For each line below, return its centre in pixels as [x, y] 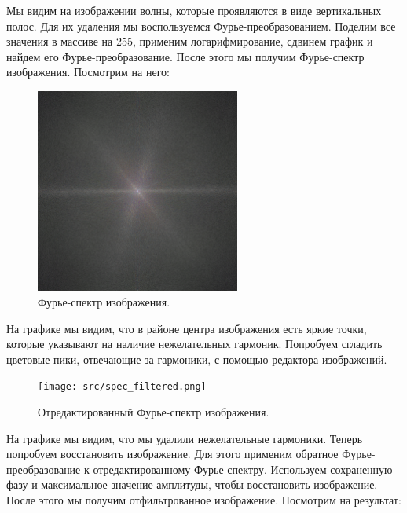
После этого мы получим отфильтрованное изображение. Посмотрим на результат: [204, 499]
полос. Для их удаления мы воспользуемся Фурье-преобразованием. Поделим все [201, 26]
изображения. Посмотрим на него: [88, 72]
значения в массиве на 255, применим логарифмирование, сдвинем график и [190, 41]
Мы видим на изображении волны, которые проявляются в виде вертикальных [194, 10]
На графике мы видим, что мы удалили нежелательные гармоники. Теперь [185, 438]
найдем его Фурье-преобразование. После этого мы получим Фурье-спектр [185, 56]
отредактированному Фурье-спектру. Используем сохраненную [243, 469]
